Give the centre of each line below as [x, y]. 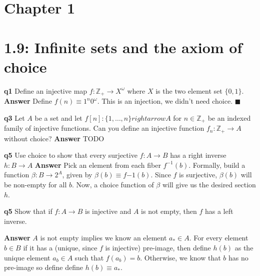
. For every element [219, 238]
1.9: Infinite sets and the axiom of [123, 47]
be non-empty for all [35, 185]
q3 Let [14, 117]
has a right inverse [198, 155]
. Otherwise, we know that [180, 257]
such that [89, 257]
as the [244, 247]
